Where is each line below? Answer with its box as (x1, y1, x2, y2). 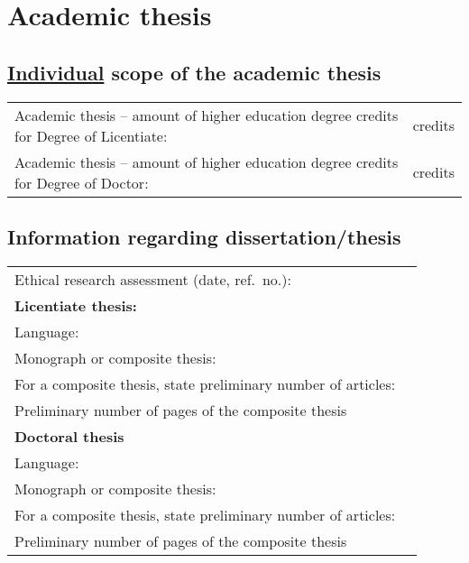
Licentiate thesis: (14, 294, 137, 316)
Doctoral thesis (14, 425, 124, 447)
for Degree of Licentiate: (14, 125, 168, 146)
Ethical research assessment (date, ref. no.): (14, 268, 291, 290)
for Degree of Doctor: (14, 171, 149, 193)
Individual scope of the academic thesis (7, 58, 382, 86)
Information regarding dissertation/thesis (7, 222, 401, 250)
